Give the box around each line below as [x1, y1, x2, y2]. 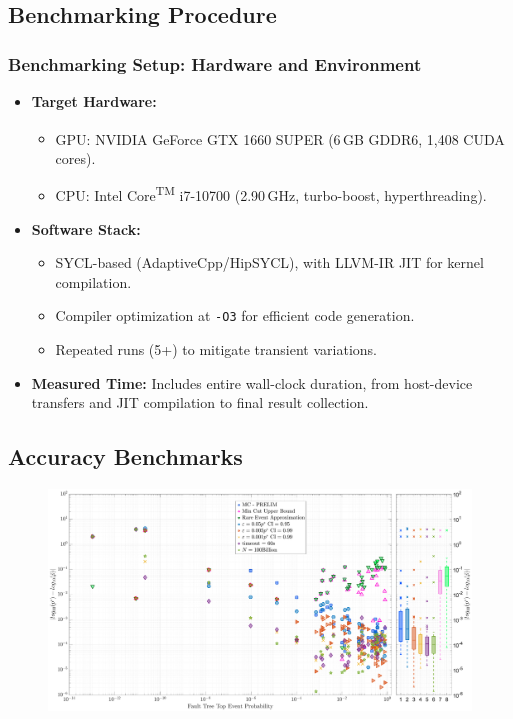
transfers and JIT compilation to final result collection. [31, 392, 369, 413]
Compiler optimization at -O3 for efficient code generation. [55, 305, 415, 326]
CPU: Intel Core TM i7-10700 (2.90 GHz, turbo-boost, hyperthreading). [55, 182, 487, 206]
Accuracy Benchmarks [8, 441, 243, 472]
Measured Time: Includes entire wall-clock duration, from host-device [31, 372, 473, 393]
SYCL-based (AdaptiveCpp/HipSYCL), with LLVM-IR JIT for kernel [55, 252, 484, 273]
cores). [55, 147, 96, 168]
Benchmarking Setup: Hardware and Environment [8, 51, 422, 76]
